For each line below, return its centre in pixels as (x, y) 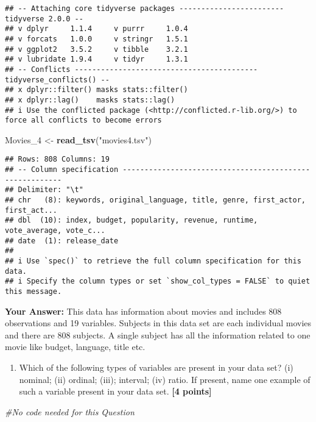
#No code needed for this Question (70, 411)
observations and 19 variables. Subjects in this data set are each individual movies (158, 323)
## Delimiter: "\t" (44, 190)
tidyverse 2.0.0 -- (44, 19)
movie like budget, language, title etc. (75, 347)
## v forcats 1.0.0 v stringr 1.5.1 (97, 39)
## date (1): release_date (62, 241)
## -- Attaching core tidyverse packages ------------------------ (145, 9)
